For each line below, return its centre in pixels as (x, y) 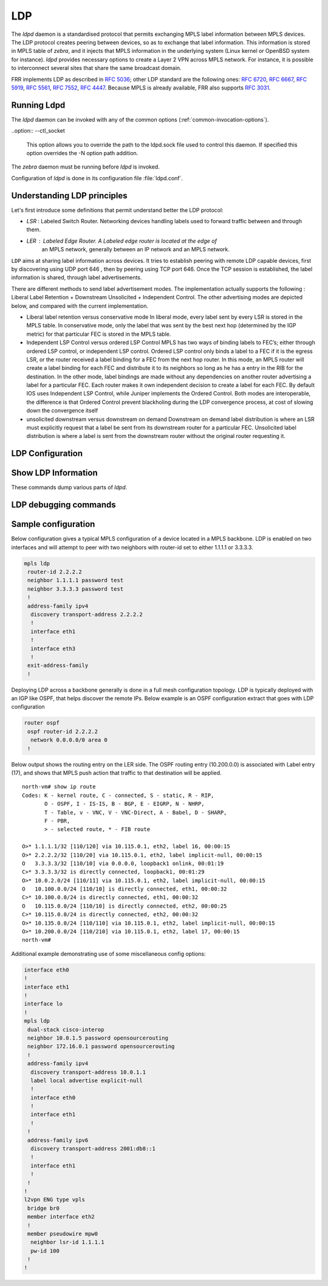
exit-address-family (58, 666)
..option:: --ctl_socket (38, 131)
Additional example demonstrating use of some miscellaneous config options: (108, 954)
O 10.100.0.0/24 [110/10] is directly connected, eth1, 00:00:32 (125, 889)
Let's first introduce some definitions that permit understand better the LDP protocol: (118, 210)
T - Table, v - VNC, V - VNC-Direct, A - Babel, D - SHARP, (136, 812)
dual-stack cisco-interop (66, 1029)
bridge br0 (44, 1208)
